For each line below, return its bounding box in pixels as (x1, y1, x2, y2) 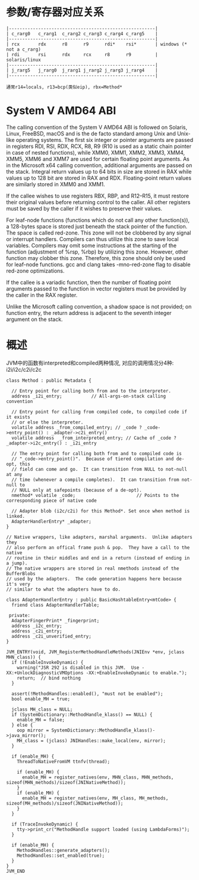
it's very (6, 581, 31, 587)
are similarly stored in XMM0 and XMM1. (6, 180, 105, 188)
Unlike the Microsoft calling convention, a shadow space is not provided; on (6, 302, 192, 310)
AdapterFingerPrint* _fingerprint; (11, 617, 100, 623)
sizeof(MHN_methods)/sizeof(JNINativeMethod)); (6, 779, 127, 785)
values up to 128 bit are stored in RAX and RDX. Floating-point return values (6, 174, 192, 181)
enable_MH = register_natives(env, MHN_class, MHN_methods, (21, 774, 174, 780)
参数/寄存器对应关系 (6, 5, 104, 19)
